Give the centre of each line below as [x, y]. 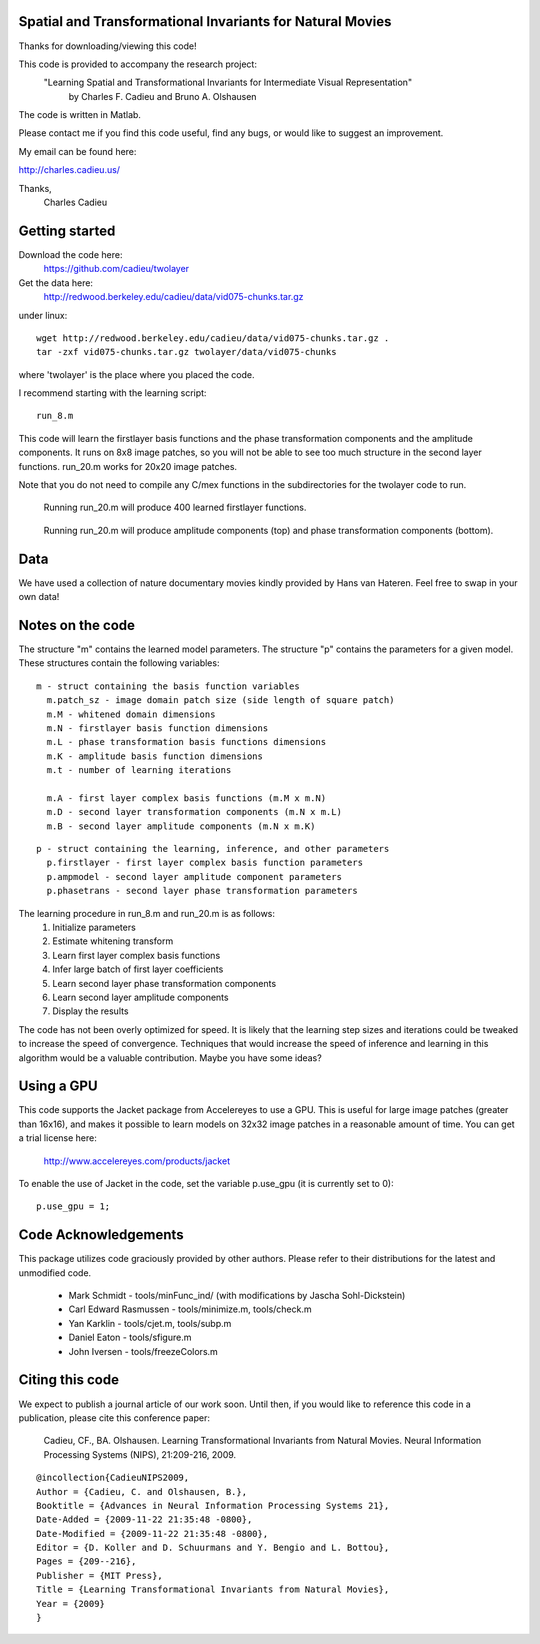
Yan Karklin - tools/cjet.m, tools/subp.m [150, 1323]
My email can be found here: [77, 151]
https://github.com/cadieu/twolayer [116, 269]
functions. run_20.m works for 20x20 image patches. [128, 466]
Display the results [90, 1011]
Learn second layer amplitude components [140, 997]
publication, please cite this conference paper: [114, 1417]
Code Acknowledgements [101, 1235]
